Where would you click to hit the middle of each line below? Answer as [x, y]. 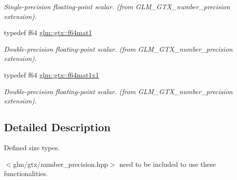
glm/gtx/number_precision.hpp [60, 164]
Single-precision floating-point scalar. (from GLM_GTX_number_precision [117, 6]
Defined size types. [32, 147]
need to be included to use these [168, 164]
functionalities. [26, 173]
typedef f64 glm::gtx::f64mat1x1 [52, 74]
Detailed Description [57, 127]
